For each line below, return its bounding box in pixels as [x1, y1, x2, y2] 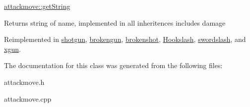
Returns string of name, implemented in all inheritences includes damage [4, 17, 226, 28]
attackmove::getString [4, 1, 70, 11]
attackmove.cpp [4, 93, 52, 104]
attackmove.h [4, 76, 45, 87]
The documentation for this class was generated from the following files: [4, 60, 223, 71]
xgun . [4, 43, 21, 54]
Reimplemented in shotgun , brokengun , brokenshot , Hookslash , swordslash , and [4, 34, 246, 44]
